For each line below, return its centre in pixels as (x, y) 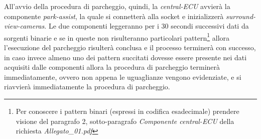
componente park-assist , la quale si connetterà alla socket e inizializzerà (114, 16)
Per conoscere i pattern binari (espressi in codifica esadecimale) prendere (127, 111)
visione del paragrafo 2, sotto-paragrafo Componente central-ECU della (125, 121)
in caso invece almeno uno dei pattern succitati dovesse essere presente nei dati (125, 57)
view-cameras (24, 26)
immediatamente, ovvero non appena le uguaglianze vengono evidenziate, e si (123, 77)
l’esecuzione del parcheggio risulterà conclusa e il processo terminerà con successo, (130, 47)
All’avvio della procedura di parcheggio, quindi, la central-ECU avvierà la (117, 6)
